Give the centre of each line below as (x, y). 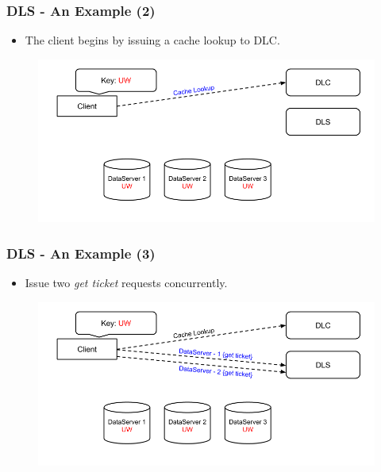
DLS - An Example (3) (81, 253)
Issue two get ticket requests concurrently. (126, 283)
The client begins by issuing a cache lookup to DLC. (152, 40)
